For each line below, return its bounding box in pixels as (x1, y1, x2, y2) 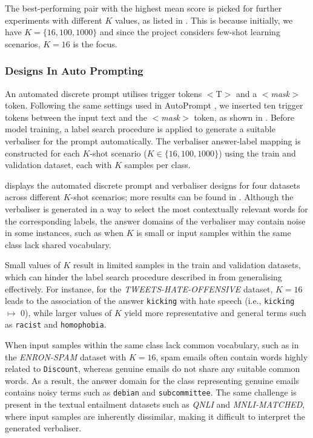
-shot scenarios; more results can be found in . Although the (70, 190, 294, 203)
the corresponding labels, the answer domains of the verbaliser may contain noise (5, 214, 306, 227)
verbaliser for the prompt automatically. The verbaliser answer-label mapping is (5, 134, 301, 147)
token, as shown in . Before (194, 110, 295, 123)
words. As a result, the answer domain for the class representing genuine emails (5, 374, 300, 386)
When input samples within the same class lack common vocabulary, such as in (5, 339, 299, 351)
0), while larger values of (21, 306, 112, 318)
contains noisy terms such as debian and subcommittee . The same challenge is (5, 386, 297, 399)
